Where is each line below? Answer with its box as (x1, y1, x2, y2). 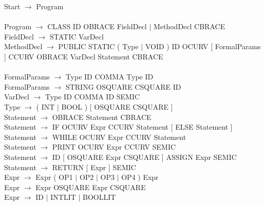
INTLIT (50, 192, 76, 202)
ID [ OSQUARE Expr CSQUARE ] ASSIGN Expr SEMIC (52, 151, 237, 162)
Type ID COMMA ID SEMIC (45, 91, 140, 102)
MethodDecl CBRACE (153, 21, 225, 32)
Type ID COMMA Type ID (65, 71, 154, 82)
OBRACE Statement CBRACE (52, 111, 152, 122)
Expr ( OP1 (35, 172, 73, 182)
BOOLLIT (83, 192, 116, 202)
